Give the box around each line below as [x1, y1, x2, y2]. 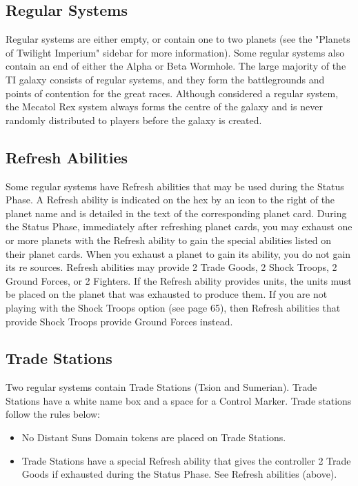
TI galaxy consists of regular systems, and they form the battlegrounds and [6, 72, 325, 86]
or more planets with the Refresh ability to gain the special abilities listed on [6, 232, 332, 247]
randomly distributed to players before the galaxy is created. [6, 112, 262, 127]
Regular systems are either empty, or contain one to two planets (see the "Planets [6, 32, 350, 46]
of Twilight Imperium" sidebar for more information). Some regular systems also [6, 45, 345, 59]
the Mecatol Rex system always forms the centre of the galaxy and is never [6, 99, 323, 114]
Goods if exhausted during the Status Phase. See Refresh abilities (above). [21, 467, 337, 481]
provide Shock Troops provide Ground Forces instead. [6, 314, 233, 328]
